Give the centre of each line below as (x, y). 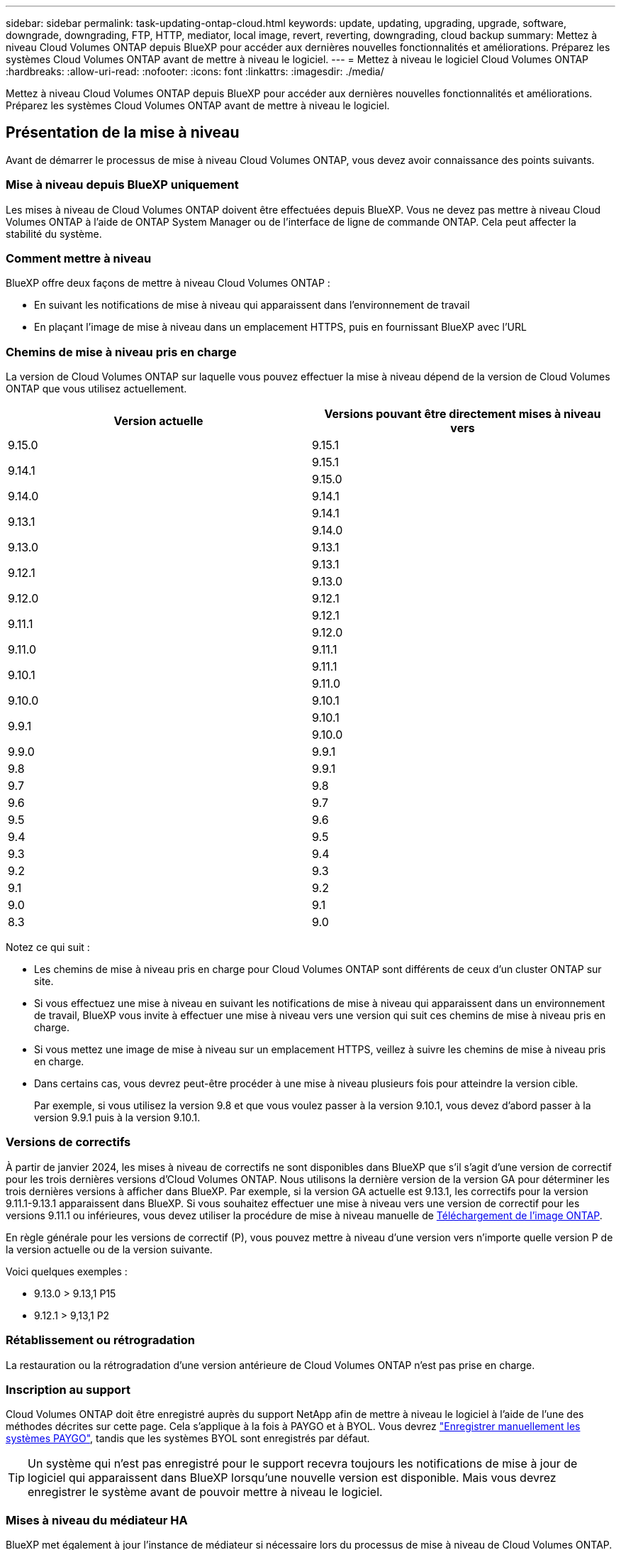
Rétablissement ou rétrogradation (100, 1340)
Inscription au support (68, 1389)
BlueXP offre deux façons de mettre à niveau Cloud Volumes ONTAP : (168, 283)
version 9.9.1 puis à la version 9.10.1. (117, 1118)
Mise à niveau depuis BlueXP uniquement (122, 185)
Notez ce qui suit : (48, 947)
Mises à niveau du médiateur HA (97, 1520)
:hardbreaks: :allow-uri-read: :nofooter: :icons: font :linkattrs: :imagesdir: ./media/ (195, 71)
